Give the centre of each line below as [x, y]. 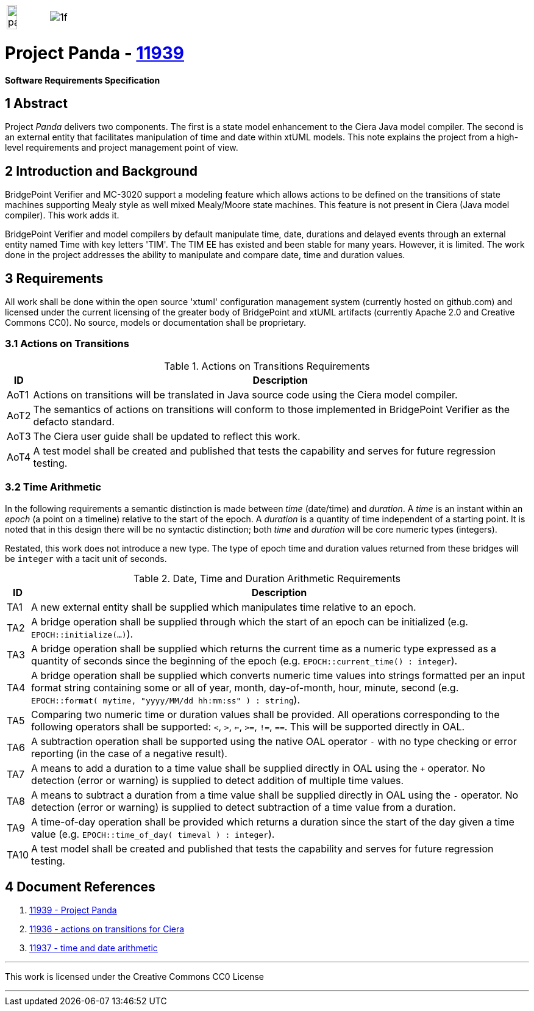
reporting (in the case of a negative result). [129, 753]
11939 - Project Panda [73, 910]
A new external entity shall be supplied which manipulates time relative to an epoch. [224, 607]
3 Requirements [54, 278]
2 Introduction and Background [101, 171]
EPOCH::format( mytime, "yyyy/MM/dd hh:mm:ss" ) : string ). [166, 700]
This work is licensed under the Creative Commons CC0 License [134, 977]
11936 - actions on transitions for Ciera [107, 929]
